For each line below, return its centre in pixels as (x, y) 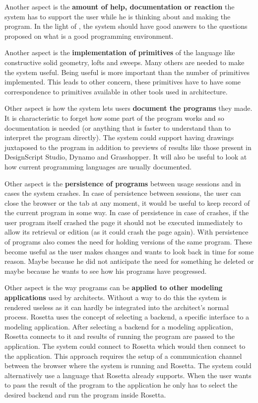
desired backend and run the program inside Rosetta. (85, 394)
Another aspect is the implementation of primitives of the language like (120, 52)
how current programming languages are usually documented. (98, 166)
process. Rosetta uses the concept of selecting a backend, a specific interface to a (127, 317)
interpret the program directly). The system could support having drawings (119, 137)
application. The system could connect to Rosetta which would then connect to (125, 346)
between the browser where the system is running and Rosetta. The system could (128, 365)
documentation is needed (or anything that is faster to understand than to (118, 127)
